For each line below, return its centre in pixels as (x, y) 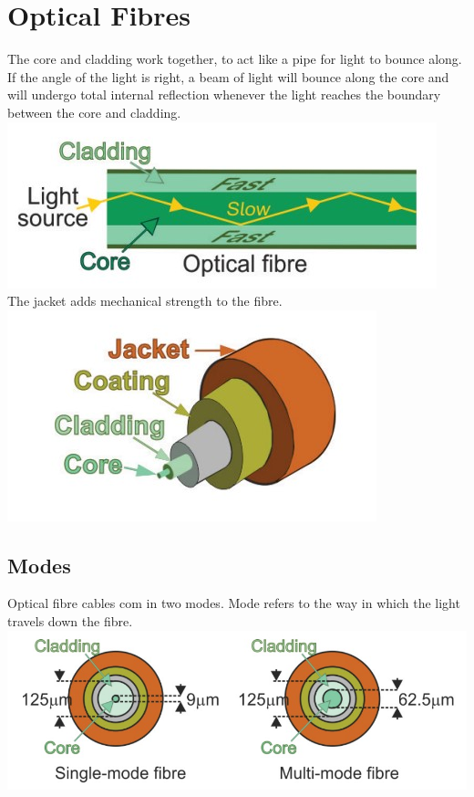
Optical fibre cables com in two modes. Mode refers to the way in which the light (234, 603)
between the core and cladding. (94, 112)
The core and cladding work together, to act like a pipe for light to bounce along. (235, 59)
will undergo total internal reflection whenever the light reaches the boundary (224, 94)
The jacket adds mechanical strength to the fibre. (145, 301)
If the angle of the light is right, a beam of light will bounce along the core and (228, 76)
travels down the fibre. (70, 621)
